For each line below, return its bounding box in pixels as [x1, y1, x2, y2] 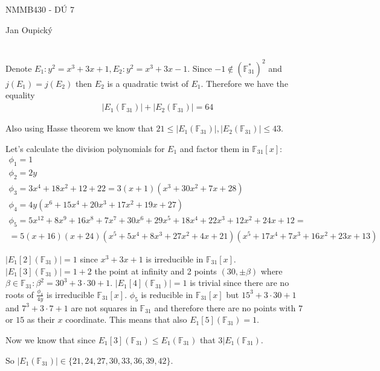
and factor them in [179, 142, 250, 154]
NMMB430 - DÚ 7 [5, 3, 74, 15]
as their [27, 313, 55, 326]
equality [5, 89, 35, 101]
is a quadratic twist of [107, 77, 188, 89]
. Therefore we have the [201, 77, 288, 89]
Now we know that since [5, 334, 95, 346]
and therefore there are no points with [154, 301, 296, 314]
